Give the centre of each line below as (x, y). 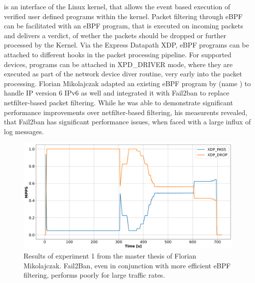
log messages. (24, 131)
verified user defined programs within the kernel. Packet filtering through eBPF (123, 16)
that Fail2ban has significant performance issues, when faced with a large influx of (127, 122)
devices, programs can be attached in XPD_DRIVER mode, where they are (118, 64)
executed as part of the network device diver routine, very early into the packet (123, 74)
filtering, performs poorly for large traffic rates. (94, 275)
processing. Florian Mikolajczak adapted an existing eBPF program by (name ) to (127, 83)
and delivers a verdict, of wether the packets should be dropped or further (115, 35)
